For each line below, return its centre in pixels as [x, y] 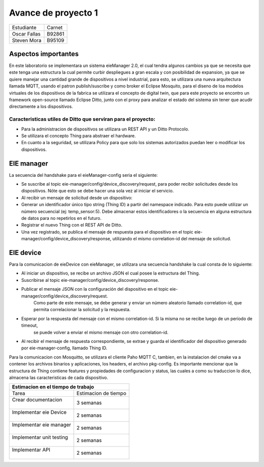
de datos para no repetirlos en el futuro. [61, 218]
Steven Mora [27, 40]
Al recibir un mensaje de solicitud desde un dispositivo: [77, 197]
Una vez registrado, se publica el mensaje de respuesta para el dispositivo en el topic [107, 232]
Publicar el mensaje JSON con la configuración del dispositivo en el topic [95, 289]
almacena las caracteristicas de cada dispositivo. [59, 377]
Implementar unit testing [40, 437]
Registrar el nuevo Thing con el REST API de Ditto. [72, 225]
